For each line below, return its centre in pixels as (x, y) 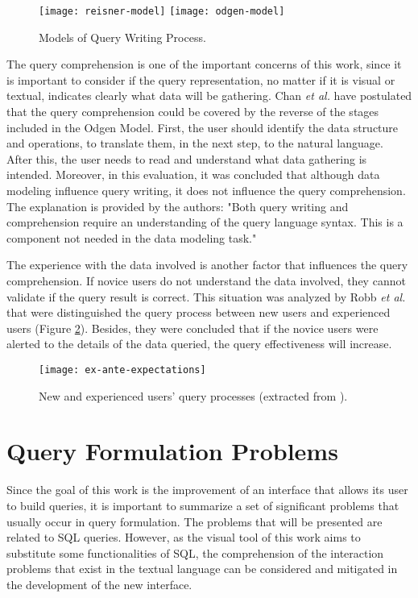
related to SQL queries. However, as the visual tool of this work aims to (184, 537)
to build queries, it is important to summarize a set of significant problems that (203, 505)
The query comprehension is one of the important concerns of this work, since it (204, 64)
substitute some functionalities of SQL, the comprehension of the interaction (195, 552)
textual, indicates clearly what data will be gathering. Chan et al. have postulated (209, 96)
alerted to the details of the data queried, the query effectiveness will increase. (199, 344)
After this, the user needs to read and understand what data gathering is (187, 158)
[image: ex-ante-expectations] (122, 370)
